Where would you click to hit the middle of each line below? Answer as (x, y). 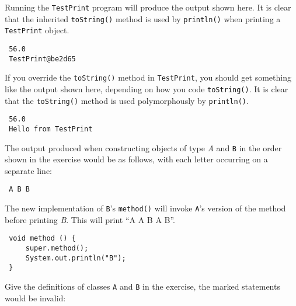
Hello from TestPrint (51, 129)
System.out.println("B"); (76, 258)
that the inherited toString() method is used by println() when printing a (143, 18)
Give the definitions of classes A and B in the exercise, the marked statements (142, 286)
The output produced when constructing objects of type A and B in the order (143, 147)
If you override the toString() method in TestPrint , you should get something (148, 77)
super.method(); (57, 248)
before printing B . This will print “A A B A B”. (90, 219)
